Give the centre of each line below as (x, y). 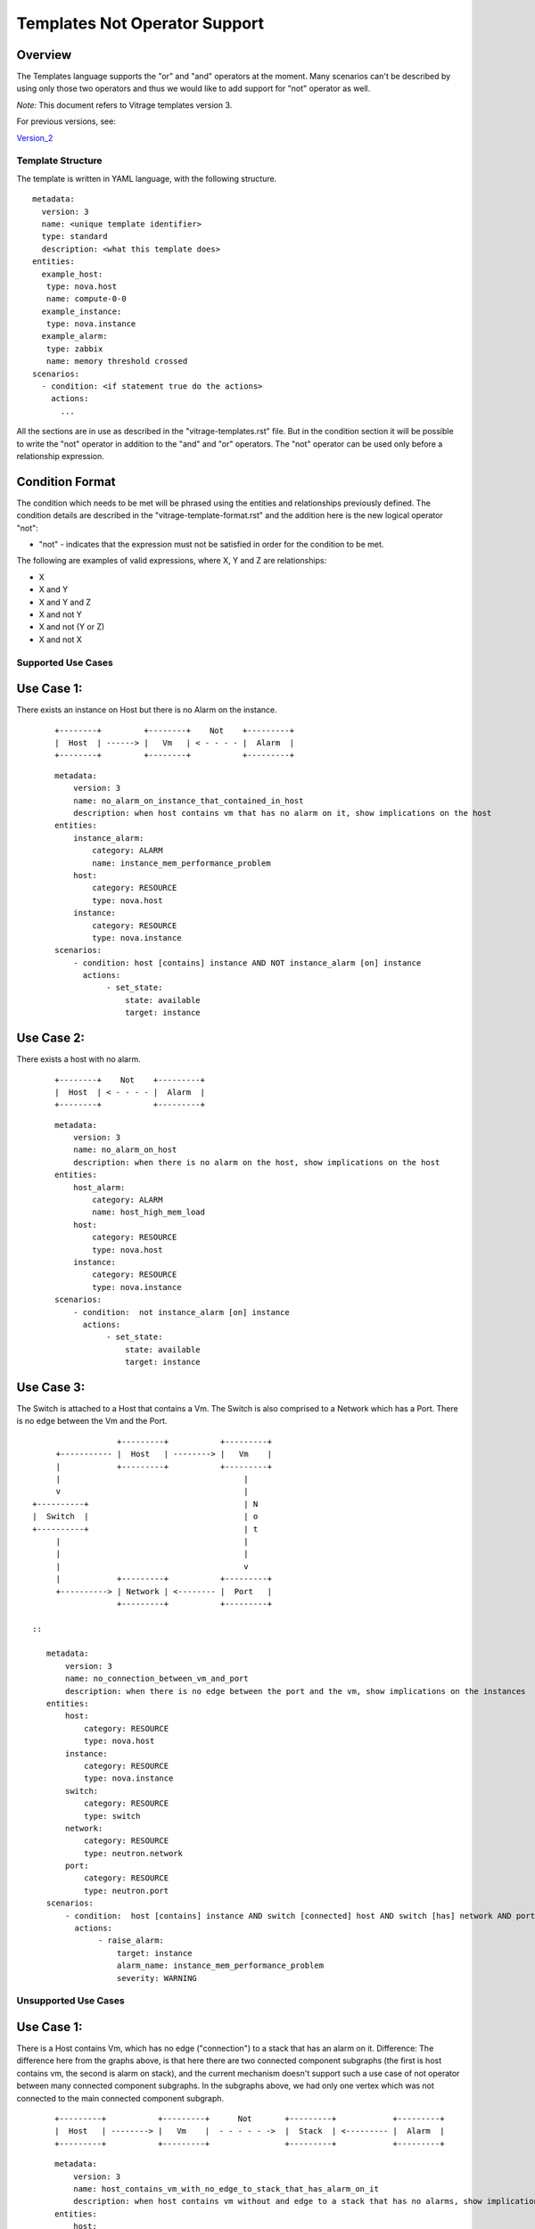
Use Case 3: (51, 1387)
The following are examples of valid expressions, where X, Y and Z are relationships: (172, 561)
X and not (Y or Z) (72, 627)
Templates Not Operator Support (140, 23)
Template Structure (59, 160)
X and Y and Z (65, 602)
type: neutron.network (133, 1853)
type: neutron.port (126, 1891)
